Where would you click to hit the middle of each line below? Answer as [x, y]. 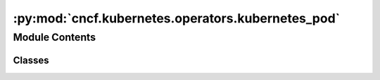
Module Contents [55, 37]
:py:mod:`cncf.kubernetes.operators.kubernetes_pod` [177, 18]
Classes [31, 60]
